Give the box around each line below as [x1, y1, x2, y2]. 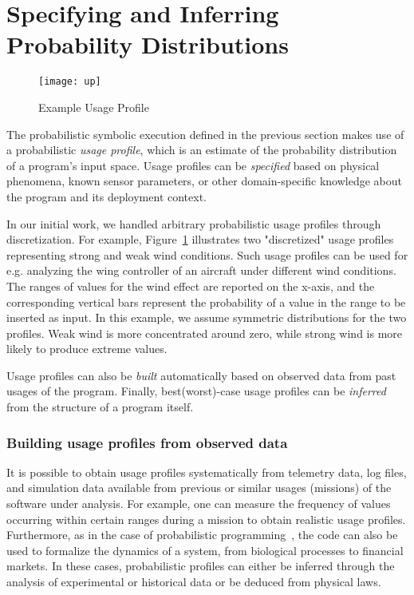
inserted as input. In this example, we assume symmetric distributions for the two [6, 309, 407, 326]
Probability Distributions [6, 28, 289, 61]
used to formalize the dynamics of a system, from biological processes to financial [6, 541, 404, 558]
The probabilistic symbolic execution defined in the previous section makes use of [6, 125, 404, 142]
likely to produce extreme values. [6, 340, 168, 357]
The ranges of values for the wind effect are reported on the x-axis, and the [6, 277, 375, 294]
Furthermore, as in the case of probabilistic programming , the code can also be [6, 526, 398, 543]
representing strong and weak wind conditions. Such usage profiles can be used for [6, 246, 408, 263]
